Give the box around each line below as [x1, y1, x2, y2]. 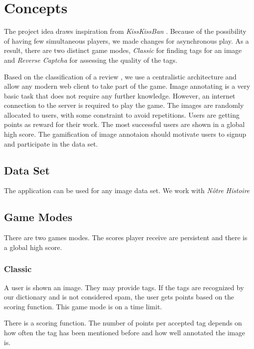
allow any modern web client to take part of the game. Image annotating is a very [4, 81, 251, 91]
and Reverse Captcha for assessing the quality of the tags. [4, 54, 178, 65]
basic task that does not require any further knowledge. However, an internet [4, 90, 235, 100]
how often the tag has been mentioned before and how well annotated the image [4, 327, 245, 338]
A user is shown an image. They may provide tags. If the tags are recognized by [4, 282, 244, 292]
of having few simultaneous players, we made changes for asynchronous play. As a [4, 35, 249, 46]
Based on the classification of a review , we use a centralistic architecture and [4, 71, 237, 81]
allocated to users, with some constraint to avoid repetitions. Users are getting [4, 109, 240, 120]
